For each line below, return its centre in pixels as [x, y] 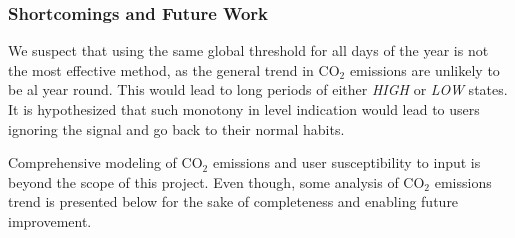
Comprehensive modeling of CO [105, 162]
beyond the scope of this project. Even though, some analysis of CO [216, 181]
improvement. [50, 220]
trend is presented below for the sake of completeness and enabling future [233, 201]
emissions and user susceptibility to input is [346, 162]
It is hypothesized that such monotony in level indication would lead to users [244, 109]
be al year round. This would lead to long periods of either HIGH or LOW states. [258, 89]
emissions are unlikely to [424, 69]
